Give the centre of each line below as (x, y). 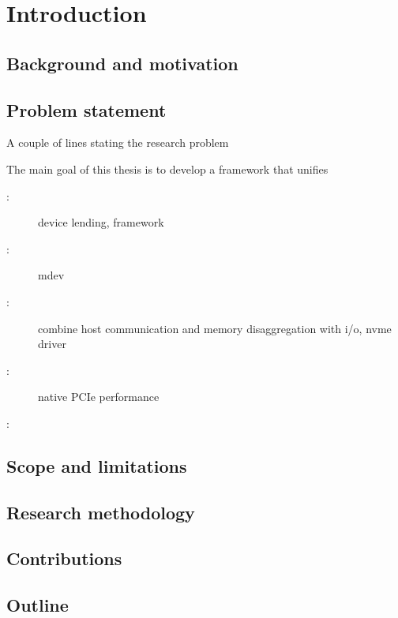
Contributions (64, 558)
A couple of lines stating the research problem (118, 142)
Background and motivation (122, 63)
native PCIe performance (99, 397)
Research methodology (101, 512)
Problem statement (86, 109)
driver (52, 344)
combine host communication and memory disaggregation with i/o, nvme (215, 328)
